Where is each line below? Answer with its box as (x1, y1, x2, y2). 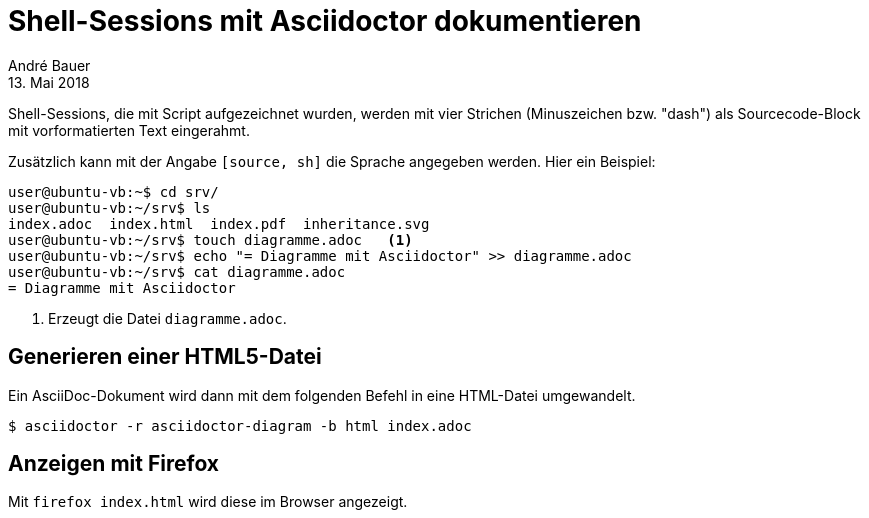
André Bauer (8, 56, 91, 74)
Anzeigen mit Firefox (8, 451, 220, 477)
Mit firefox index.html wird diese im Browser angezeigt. (8, 493, 408, 511)
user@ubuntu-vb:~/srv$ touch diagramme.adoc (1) (8, 231, 413, 248)
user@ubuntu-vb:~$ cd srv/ (8, 183, 219, 200)
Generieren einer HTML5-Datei (8, 344, 322, 370)
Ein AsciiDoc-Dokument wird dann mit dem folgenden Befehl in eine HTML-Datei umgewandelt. (8, 386, 636, 404)
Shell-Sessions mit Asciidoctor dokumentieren (8, 4, 642, 38)
